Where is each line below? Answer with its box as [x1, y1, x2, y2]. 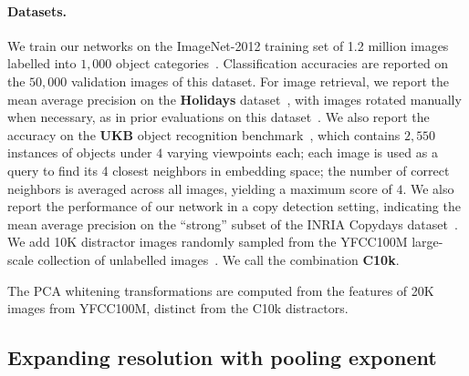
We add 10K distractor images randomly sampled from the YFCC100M [7, 232, 408, 251]
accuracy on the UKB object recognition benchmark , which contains [7, 125, 401, 144]
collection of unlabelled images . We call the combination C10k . [37, 249, 400, 269]
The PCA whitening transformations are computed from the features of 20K [7, 280, 434, 300]
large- [412, 232, 443, 251]
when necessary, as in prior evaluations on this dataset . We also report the [7, 107, 430, 127]
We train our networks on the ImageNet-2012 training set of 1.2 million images [7, 36, 449, 55]
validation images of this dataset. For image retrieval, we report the [71, 71, 449, 90]
